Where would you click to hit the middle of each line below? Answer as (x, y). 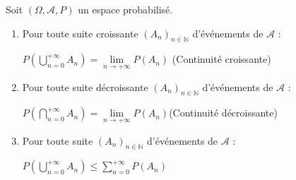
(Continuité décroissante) (223, 113)
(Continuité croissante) (221, 59)
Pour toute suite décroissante (85, 86)
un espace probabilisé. (125, 9)
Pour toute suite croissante (80, 33)
